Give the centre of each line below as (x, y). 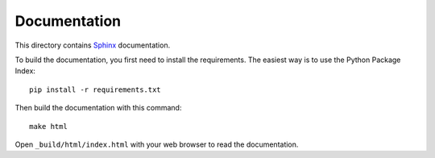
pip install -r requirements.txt (95, 89)
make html (48, 126)
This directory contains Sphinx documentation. (93, 45)
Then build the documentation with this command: (98, 108)
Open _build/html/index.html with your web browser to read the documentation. (157, 144)
